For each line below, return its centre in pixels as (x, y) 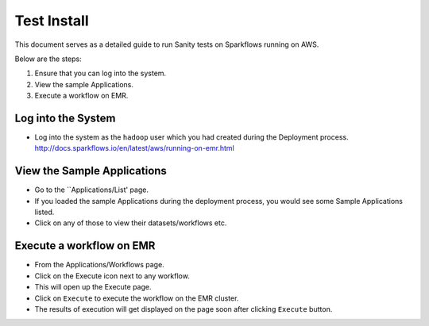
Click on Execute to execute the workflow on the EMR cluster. (137, 298)
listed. (44, 212)
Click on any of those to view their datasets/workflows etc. (131, 223)
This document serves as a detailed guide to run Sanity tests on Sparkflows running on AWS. (167, 44)
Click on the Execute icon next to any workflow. (112, 276)
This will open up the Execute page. (93, 287)
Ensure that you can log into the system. (100, 73)
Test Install (52, 21)
